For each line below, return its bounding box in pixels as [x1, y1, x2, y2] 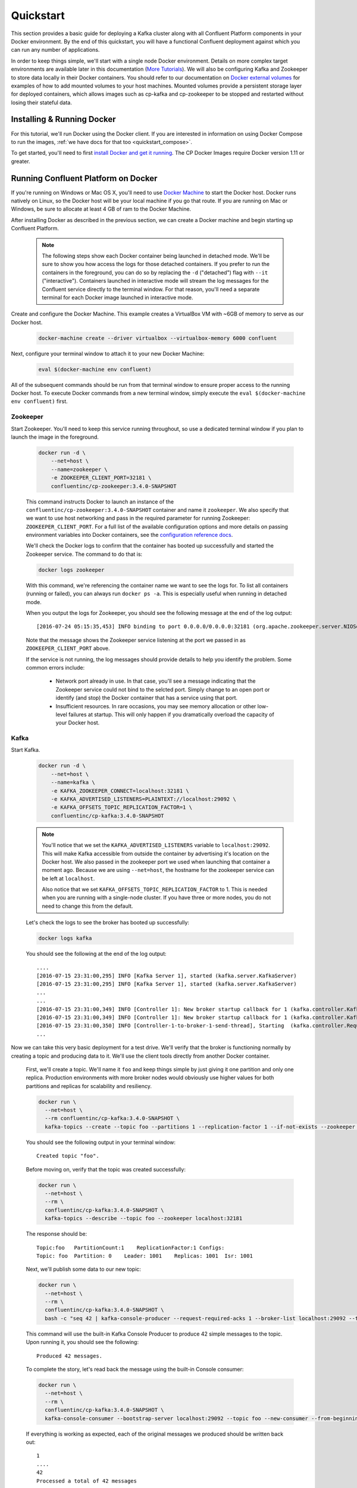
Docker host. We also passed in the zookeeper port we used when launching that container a [42, 858, 270, 865]
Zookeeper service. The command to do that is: [26, 551, 143, 558]
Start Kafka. [11, 746, 40, 754]
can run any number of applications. [11, 46, 100, 54]
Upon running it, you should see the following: [26, 1339, 139, 1346]
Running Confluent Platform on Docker [11, 173, 158, 183]
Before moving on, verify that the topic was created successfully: [26, 1165, 186, 1173]
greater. [11, 158, 30, 165]
